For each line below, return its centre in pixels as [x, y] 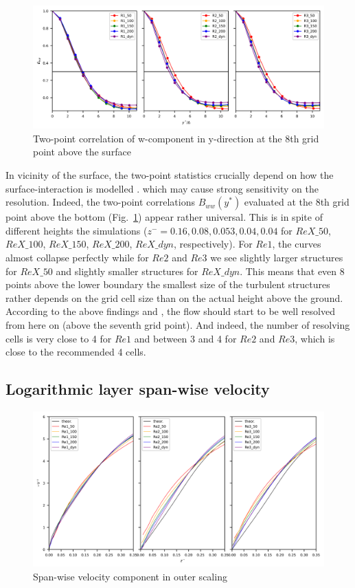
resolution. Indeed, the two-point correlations [101, 202]
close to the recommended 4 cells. [76, 352]
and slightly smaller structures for [127, 271]
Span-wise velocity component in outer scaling [130, 576]
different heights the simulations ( [77, 230]
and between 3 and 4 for [185, 338]
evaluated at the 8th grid [297, 202]
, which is [315, 338]
